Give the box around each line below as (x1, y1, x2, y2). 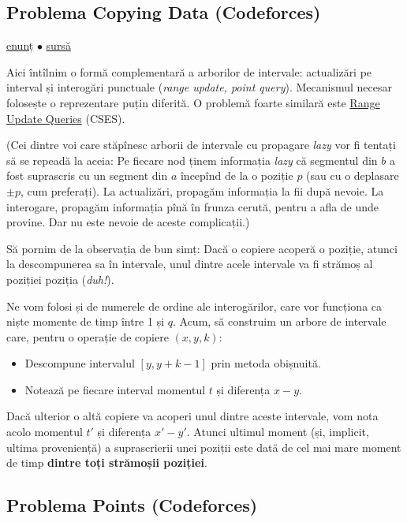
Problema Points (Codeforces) (6, 493, 258, 517)
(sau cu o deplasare (306, 167, 399, 184)
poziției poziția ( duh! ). (6, 270, 114, 287)
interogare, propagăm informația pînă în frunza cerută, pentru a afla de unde (6, 198, 379, 214)
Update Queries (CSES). (6, 110, 125, 126)
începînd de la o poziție (180, 167, 293, 184)
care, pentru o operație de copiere (6, 328, 169, 345)
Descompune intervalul (24, 355, 135, 371)
